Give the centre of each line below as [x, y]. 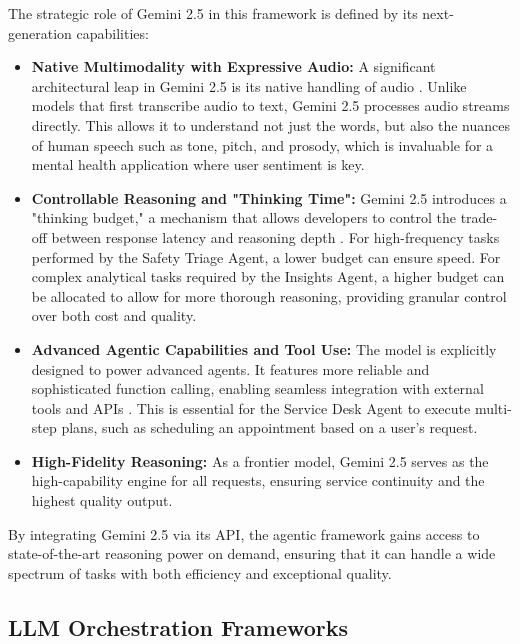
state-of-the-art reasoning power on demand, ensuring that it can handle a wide [252, 553]
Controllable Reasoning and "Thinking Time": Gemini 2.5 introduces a [269, 197]
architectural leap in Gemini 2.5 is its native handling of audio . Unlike [249, 85]
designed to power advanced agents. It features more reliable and [230, 368]
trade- [479, 217]
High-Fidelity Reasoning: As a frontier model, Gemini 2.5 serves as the [260, 460]
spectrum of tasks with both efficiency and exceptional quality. [200, 572]
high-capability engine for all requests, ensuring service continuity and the [258, 480]
